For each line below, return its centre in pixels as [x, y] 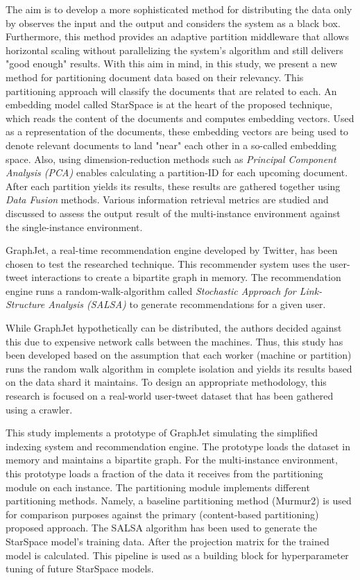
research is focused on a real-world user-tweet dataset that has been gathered [170, 396]
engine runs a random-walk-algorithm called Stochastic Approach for [151, 290]
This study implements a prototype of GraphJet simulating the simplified [162, 433]
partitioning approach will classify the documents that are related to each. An [171, 91]
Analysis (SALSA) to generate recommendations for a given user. [187, 304]
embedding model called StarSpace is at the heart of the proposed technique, [169, 104]
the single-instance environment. [74, 227]
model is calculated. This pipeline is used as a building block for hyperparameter [177, 555]
